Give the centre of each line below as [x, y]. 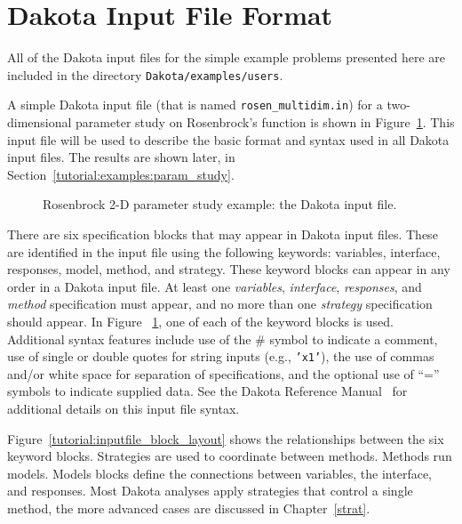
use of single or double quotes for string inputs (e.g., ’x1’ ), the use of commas [221, 356]
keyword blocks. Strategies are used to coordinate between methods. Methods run [230, 456]
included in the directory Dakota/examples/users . [145, 74]
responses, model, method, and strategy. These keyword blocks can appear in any [229, 269]
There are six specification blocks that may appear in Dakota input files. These [223, 234]
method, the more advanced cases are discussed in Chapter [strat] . [189, 508]
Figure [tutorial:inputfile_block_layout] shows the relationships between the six [226, 438]
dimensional [40, 122]
